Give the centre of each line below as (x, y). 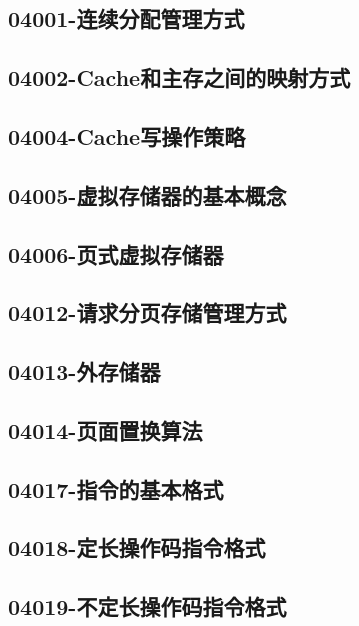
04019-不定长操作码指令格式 (147, 606)
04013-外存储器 (84, 371)
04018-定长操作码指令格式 (137, 547)
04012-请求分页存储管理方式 (147, 312)
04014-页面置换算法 (105, 429)
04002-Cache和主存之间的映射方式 (179, 77)
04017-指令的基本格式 (116, 488)
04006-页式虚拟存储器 (116, 253)
